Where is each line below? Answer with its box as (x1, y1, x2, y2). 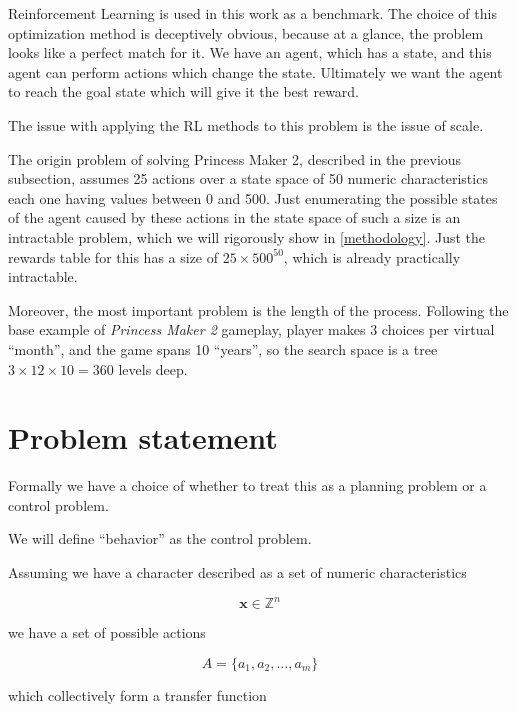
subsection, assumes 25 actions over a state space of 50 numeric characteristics (8, 168, 488, 189)
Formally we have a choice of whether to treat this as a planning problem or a (8, 475, 487, 496)
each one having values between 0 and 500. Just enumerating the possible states (8, 187, 498, 208)
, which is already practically (283, 246, 461, 267)
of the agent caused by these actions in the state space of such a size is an (8, 207, 461, 228)
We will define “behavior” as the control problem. (8, 528, 312, 549)
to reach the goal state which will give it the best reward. (8, 81, 360, 102)
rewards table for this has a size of (8, 246, 219, 267)
